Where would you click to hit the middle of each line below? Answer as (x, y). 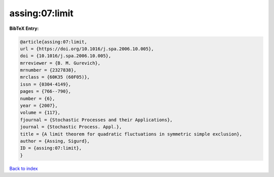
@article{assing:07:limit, (54, 42)
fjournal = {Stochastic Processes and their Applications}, (96, 120)
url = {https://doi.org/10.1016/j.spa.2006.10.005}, (87, 49)
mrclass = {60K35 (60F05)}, (55, 77)
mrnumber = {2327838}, (48, 70)
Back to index (24, 168)
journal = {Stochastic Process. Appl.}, (71, 127)
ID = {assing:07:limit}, (51, 148)
